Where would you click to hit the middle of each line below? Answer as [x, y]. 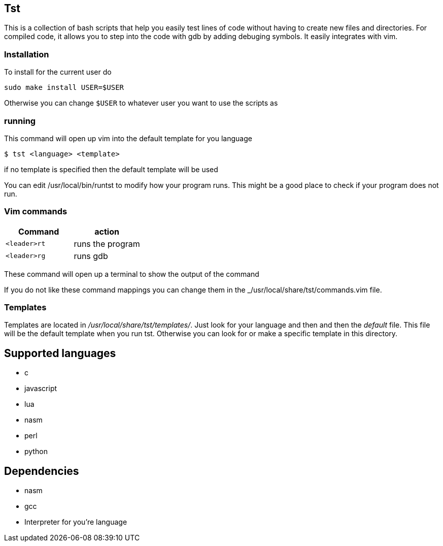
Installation [27, 54]
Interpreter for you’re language [76, 522]
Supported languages [60, 353]
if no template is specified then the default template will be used [111, 169]
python [36, 452]
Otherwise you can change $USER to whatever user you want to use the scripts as [141, 103]
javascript [41, 389]
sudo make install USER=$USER [64, 88]
